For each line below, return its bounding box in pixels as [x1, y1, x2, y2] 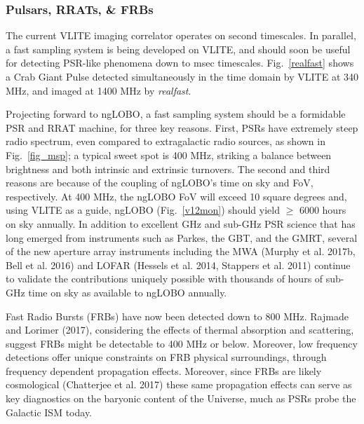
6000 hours [299, 203, 346, 217]
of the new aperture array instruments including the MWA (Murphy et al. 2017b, [6, 244, 356, 259]
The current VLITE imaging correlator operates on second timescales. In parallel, [6, 28, 356, 43]
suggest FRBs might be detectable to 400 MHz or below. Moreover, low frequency [6, 336, 358, 350]
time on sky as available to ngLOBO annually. [28, 285, 227, 299]
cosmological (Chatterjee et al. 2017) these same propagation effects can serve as [6, 377, 352, 392]
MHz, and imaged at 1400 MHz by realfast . [6, 83, 191, 97]
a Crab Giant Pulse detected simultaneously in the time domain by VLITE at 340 [6, 69, 358, 83]
